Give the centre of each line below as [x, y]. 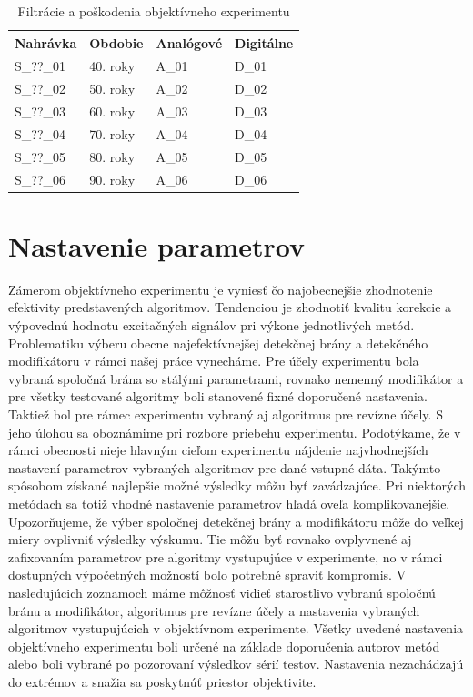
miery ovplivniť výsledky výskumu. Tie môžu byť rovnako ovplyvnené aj [210, 539]
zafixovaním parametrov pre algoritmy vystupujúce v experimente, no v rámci [226, 556]
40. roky [112, 66]
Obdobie [116, 42]
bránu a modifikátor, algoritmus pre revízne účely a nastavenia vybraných [214, 610]
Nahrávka [46, 42]
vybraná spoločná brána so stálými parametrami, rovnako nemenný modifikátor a [236, 378]
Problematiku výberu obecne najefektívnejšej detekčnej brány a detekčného [218, 343]
